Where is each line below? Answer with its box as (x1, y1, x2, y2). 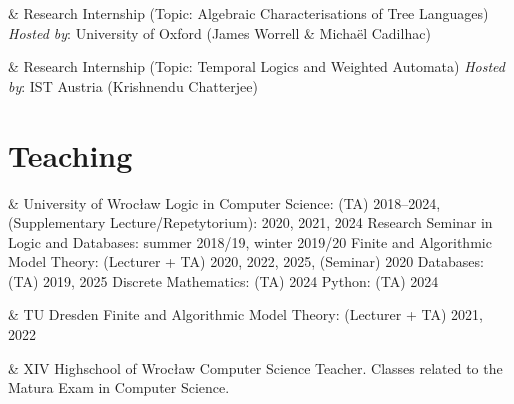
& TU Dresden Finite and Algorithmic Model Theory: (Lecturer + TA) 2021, (8, 304, 483, 325)
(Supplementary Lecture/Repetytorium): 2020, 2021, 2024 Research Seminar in (8, 212, 493, 233)
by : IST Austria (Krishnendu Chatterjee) (8, 75, 258, 96)
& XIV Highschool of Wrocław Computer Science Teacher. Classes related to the (8, 357, 503, 378)
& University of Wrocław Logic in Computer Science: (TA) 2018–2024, (8, 192, 441, 213)
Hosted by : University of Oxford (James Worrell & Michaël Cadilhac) (8, 22, 431, 43)
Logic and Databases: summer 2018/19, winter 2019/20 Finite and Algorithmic (8, 231, 492, 252)
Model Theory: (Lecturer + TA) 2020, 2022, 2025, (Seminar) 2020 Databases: (8, 251, 484, 272)
